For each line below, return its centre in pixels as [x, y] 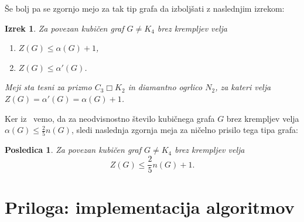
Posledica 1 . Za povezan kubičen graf [73, 150]
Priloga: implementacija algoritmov [150, 207]
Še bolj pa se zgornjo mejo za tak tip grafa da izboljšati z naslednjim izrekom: [145, 8]
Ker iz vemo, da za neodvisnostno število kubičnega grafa [110, 118]
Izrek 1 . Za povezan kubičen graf [64, 28]
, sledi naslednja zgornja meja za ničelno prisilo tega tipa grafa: [185, 130]
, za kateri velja [243, 87]
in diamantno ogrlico [165, 87]
